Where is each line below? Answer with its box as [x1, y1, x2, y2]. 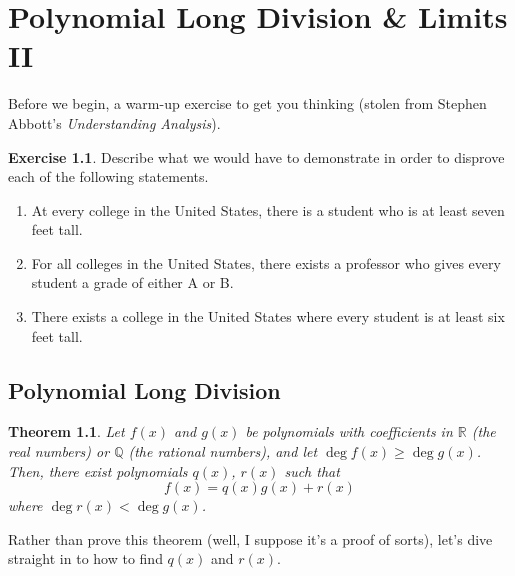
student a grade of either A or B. [31, 272, 234, 293]
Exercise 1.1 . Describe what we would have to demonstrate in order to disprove [8, 146, 505, 167]
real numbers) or [8, 441, 110, 462]
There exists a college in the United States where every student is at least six [31, 306, 505, 327]
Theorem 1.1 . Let [8, 421, 125, 442]
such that [284, 460, 340, 481]
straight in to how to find [8, 548, 163, 569]
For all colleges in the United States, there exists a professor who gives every [31, 252, 501, 273]
